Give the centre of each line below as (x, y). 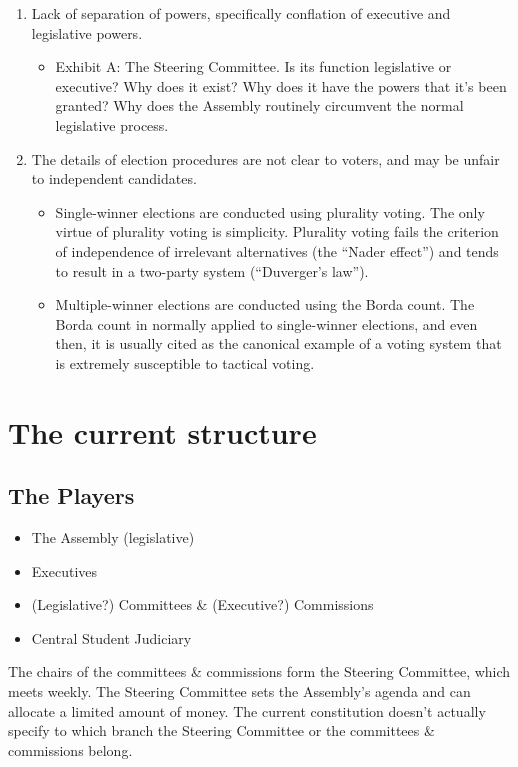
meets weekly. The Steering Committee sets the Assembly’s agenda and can (239, 691)
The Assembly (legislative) (113, 537)
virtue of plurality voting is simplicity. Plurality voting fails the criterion (277, 231)
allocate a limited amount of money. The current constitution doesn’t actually (247, 710)
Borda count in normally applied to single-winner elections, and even (266, 323)
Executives (64, 570)
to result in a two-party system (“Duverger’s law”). (212, 270)
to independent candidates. (114, 178)
